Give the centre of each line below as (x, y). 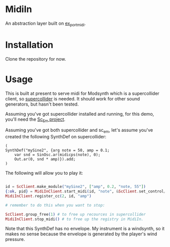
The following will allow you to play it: (44, 173)
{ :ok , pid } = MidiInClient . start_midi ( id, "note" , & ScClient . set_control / (86, 191)
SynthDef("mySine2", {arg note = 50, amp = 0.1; (57, 151)
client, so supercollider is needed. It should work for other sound (73, 98)
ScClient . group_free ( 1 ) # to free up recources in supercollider (75, 214)
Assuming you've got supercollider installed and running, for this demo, (80, 114)
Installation (29, 45)
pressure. (15, 239)
